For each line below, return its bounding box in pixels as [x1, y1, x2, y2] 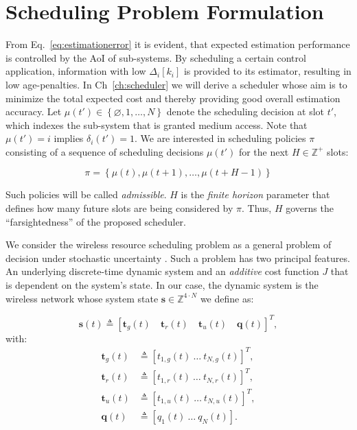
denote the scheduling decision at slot [166, 104, 324, 119]
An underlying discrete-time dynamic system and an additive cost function [5, 264, 319, 278]
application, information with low [5, 64, 146, 78]
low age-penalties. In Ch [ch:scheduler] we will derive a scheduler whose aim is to [5, 77, 347, 91]
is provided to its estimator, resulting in [183, 64, 352, 78]
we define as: [200, 291, 254, 305]
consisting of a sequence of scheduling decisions [5, 144, 204, 158]
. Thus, [242, 201, 272, 215]
